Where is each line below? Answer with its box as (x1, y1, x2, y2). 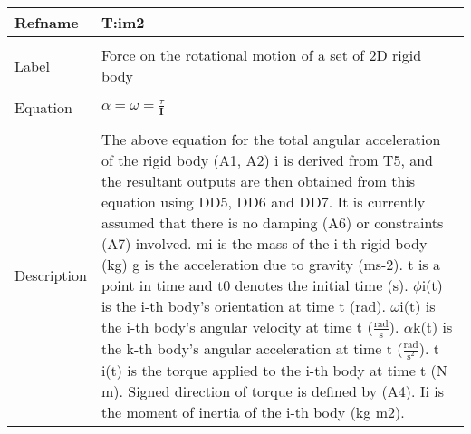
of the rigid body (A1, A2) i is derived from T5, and (101, 149, 433, 170)
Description (14, 265, 87, 286)
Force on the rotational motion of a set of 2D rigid (101, 44, 422, 65)
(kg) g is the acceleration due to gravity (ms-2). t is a (101, 254, 441, 275)
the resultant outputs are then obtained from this (101, 170, 416, 191)
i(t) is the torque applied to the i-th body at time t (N (101, 359, 447, 381)
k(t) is (413, 316, 453, 337)
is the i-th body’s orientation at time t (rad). (101, 295, 386, 316)
